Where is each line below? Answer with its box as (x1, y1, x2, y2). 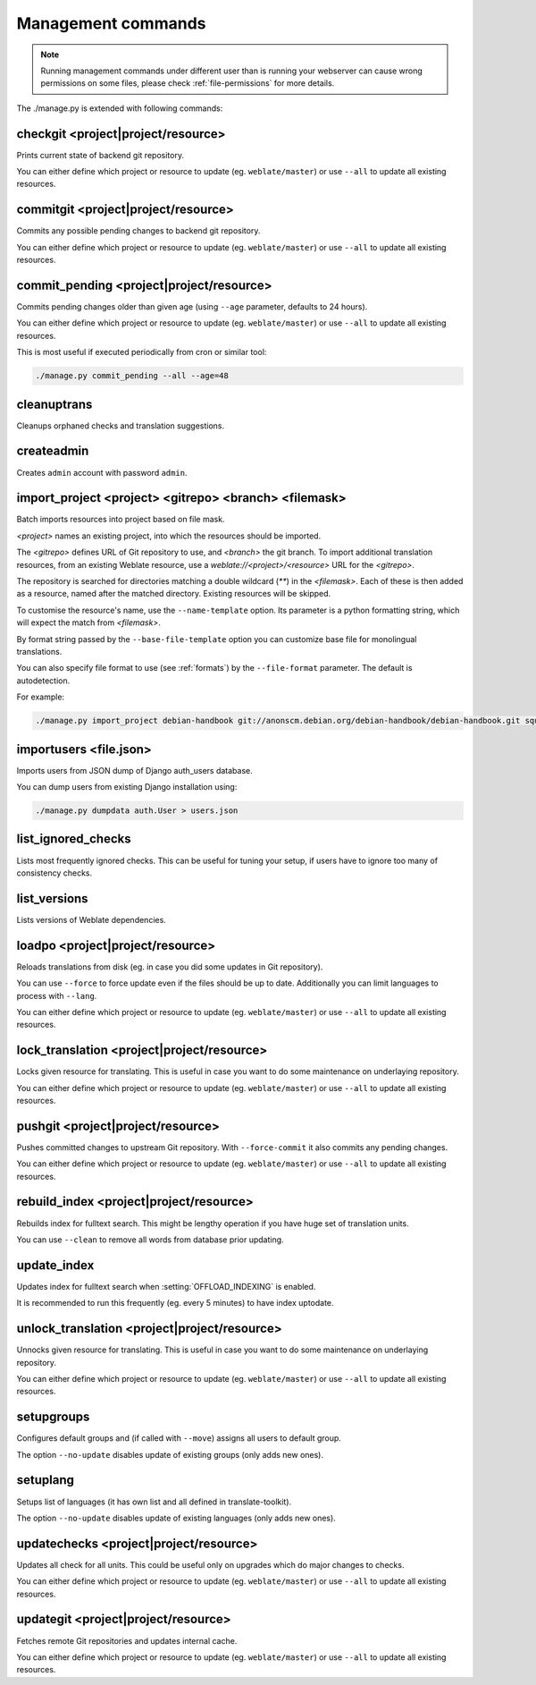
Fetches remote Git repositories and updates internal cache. (16, 1635, 238, 1646)
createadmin (16, 444, 89, 459)
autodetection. (16, 675, 71, 686)
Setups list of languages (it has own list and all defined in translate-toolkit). (16, 1496, 292, 1507)
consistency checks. (16, 868, 93, 878)
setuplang (16, 1472, 75, 1488)
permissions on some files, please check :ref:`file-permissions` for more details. (40, 78, 335, 89)
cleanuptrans (16, 396, 93, 411)
